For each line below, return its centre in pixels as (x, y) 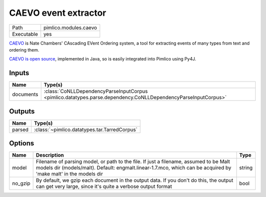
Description (50, 155)
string (246, 168)
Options (22, 143)
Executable (25, 34)
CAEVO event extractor (58, 13)
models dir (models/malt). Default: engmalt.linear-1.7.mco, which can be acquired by (133, 168)
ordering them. (24, 50)
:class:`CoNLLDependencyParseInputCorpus (96, 91)
